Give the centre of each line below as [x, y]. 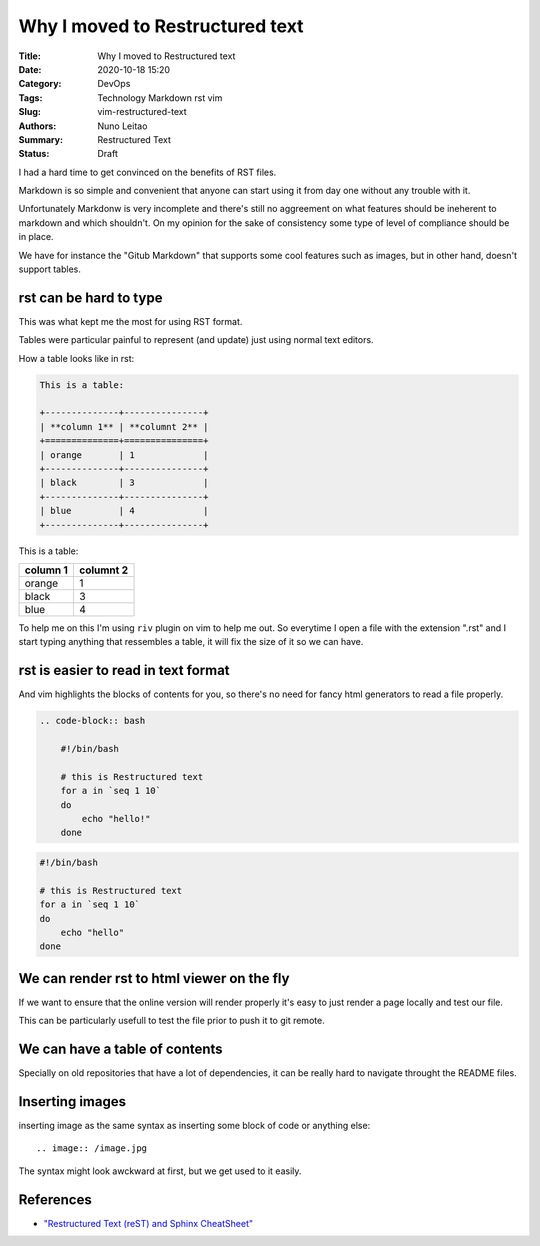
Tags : [30, 97]
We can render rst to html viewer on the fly [154, 978]
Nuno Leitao [122, 126]
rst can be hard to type [90, 297]
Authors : [37, 126]
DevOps [114, 84]
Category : [40, 84]
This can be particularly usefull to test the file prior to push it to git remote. [171, 1021]
